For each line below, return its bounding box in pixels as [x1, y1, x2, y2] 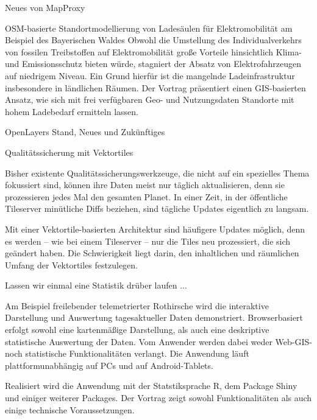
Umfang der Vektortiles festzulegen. [5, 258, 138, 271]
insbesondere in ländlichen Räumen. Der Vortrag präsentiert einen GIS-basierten [5, 81, 306, 94]
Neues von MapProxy [5, 1, 85, 13]
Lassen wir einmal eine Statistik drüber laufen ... [5, 279, 187, 292]
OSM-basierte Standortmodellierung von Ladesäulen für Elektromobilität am [5, 21, 293, 34]
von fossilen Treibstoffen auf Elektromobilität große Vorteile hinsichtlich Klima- [5, 45, 302, 58]
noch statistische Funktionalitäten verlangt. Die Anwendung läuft [5, 347, 249, 360]
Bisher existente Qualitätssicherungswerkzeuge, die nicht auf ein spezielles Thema [5, 166, 310, 179]
